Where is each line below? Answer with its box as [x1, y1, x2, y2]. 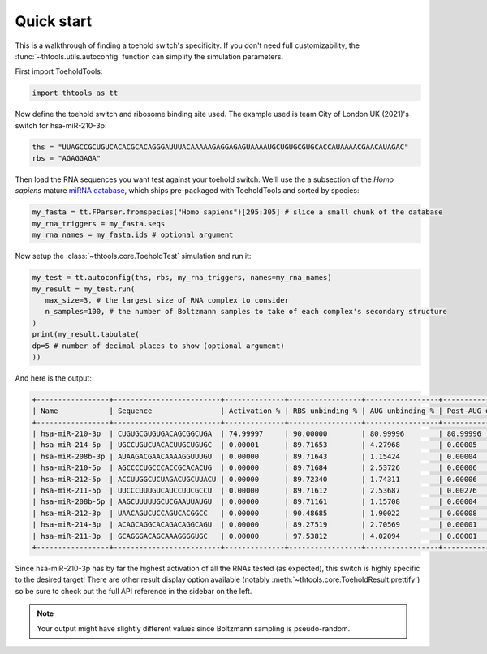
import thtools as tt [32, 88, 119, 97]
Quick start [15, 12, 93, 30]
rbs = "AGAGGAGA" [32, 154, 101, 163]
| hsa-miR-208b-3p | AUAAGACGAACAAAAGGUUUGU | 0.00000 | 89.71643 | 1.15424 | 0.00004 [32, 451, 478, 461]
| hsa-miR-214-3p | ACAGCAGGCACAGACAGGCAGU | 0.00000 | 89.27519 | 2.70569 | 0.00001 [32, 520, 478, 529]
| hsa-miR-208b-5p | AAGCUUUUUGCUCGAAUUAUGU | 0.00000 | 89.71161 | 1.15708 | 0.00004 [32, 497, 478, 506]
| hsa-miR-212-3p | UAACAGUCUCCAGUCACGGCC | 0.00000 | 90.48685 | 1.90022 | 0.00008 [32, 508, 478, 518]
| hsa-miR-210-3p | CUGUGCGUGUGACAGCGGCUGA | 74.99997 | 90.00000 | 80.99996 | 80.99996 [32, 429, 482, 438]
